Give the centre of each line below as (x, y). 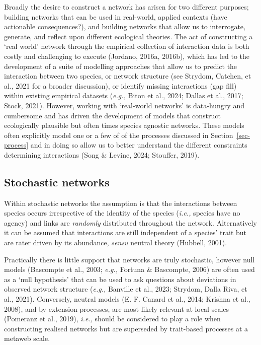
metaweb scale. (27, 338)
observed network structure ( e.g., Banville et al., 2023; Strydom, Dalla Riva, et (126, 289)
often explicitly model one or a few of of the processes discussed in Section (119, 135)
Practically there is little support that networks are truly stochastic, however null (129, 259)
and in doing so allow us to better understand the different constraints (139, 145)
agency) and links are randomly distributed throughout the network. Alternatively (130, 222)
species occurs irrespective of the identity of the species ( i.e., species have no (122, 213)
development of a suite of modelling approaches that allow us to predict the (121, 66)
